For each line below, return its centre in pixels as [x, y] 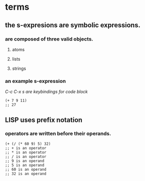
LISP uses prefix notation [44, 120]
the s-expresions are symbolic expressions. [73, 25]
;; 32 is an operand [26, 174]
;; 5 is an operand [25, 165]
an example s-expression [36, 81]
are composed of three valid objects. [49, 39]
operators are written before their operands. [58, 134]
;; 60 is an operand [26, 169]
